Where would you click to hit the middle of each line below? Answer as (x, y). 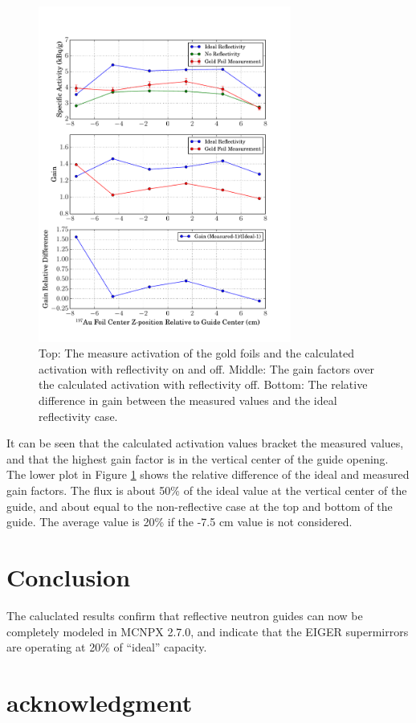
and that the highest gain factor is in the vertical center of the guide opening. (198, 458)
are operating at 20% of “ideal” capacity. (107, 647)
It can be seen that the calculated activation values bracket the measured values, (205, 443)
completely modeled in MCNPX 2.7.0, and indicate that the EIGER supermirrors (208, 631)
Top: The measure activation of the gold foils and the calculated (196, 353)
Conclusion (69, 577)
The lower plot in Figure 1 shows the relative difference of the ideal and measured (208, 474)
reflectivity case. (78, 416)
